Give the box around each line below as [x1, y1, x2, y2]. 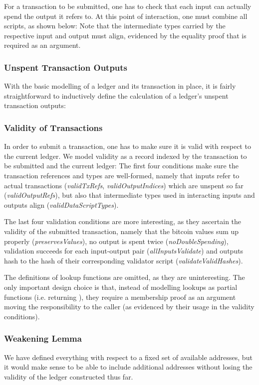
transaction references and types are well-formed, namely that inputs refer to [4, 170, 240, 180]
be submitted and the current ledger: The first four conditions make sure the [4, 160, 239, 171]
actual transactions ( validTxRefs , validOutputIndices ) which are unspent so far [4, 180, 244, 190]
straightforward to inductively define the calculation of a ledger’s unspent [4, 90, 229, 101]
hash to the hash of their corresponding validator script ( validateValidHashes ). [4, 255, 243, 265]
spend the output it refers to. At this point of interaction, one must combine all [4, 10, 248, 21]
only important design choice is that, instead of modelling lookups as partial [4, 281, 238, 292]
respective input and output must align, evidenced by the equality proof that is [4, 30, 247, 40]
